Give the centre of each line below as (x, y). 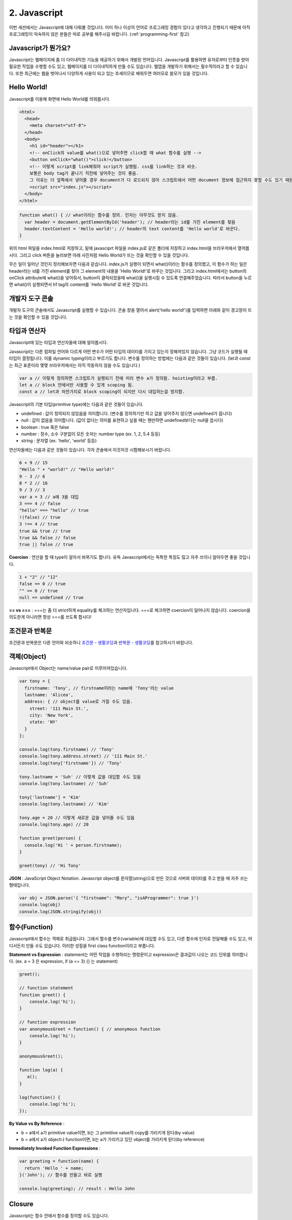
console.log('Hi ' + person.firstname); (73, 845)
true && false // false (48, 538)
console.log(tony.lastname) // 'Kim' (64, 804)
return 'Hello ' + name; (54, 1168)
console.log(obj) (40, 905)
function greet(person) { (50, 838)
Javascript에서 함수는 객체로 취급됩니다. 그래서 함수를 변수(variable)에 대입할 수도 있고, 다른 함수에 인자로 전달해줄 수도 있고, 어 (131, 939)
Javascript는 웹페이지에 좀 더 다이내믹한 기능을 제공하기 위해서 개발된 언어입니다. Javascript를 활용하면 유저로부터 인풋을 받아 (129, 60)
